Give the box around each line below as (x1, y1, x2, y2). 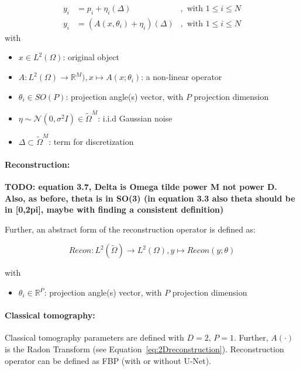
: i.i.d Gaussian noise (98, 112, 173, 124)
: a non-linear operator (141, 71, 222, 83)
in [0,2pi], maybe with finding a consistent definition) (5, 203, 224, 216)
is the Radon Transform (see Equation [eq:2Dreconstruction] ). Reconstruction (5, 343, 284, 355)
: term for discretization (49, 135, 134, 147)
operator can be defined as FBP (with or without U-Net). (5, 354, 212, 366)
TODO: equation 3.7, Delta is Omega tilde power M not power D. (5, 181, 277, 193)
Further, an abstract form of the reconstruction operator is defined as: (5, 223, 256, 235)
